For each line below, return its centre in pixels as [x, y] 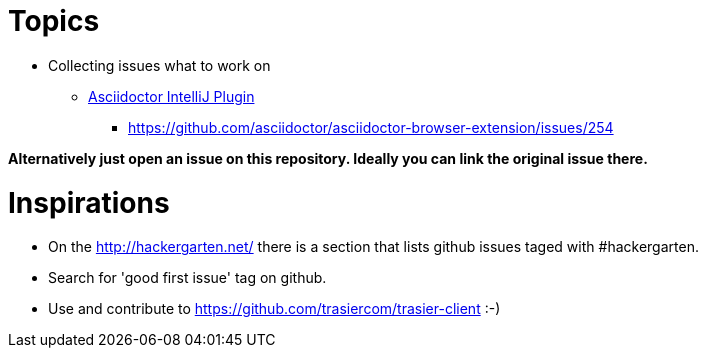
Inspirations [89, 202]
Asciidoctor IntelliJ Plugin [171, 96]
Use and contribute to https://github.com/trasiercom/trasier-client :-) [274, 309]
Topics [54, 21]
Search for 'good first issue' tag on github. [187, 278]
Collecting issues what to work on [159, 65]
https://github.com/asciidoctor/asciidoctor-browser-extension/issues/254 [371, 127]
